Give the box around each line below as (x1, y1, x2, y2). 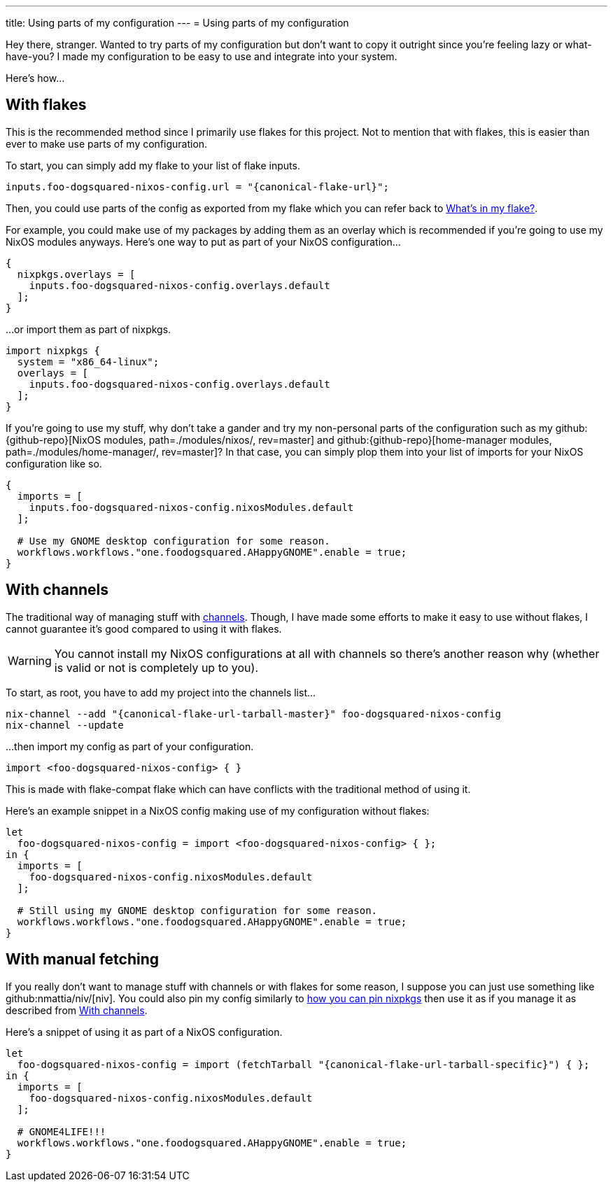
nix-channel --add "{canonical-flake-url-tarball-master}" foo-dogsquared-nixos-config (6, 708, 502, 719)
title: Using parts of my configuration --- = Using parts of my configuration (6, 17, 349, 29)
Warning (8, 653, 52, 668)
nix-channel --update (6, 719, 124, 731)
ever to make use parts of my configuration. (6, 137, 208, 150)
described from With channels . (6, 1004, 148, 1016)
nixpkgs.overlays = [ (17, 268, 136, 280)
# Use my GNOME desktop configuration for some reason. (17, 535, 330, 547)
